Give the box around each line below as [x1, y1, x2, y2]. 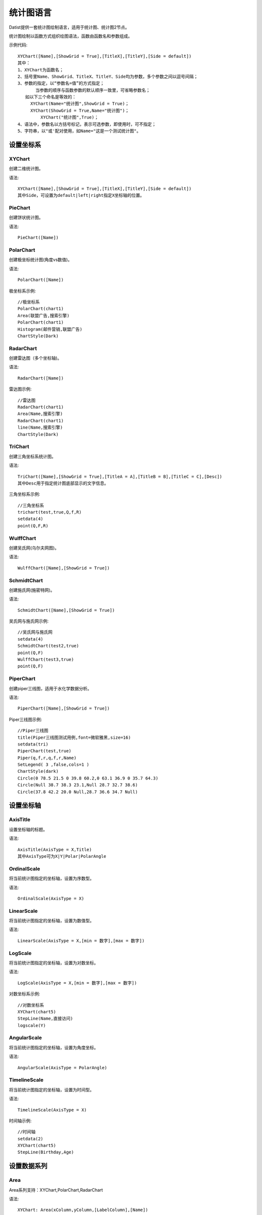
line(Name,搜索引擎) [17, 425, 63, 430]
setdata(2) [17, 1136, 44, 1142]
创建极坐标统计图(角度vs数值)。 [9, 257, 72, 262]
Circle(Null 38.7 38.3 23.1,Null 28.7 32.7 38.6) [17, 782, 138, 788]
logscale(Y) [17, 1023, 46, 1028]
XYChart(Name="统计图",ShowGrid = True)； [30, 101, 130, 106]
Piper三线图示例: [9, 716, 42, 722]
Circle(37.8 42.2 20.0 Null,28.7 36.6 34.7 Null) [17, 789, 138, 795]
